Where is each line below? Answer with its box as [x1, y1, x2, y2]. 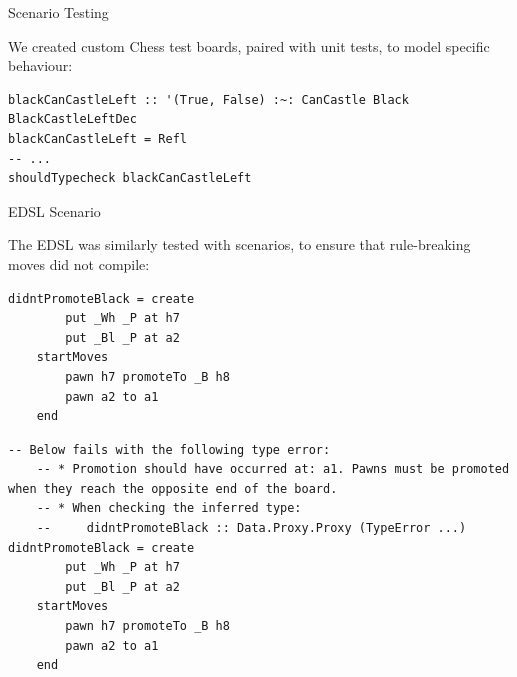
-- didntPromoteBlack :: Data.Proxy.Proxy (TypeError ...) [36, 521, 467, 536]
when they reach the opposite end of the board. [8, 481, 338, 496]
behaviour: [8, 55, 73, 76]
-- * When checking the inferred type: [36, 501, 302, 516]
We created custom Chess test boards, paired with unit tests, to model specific [8, 35, 490, 56]
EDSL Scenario [8, 200, 101, 221]
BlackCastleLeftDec [8, 112, 137, 127]
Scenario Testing [8, 2, 109, 22]
